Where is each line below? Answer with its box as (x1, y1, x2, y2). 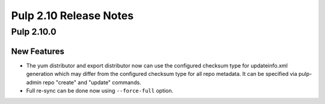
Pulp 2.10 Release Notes (11, 9, 134, 22)
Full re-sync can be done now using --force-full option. (26, 87, 174, 94)
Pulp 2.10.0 (11, 26, 57, 37)
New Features (11, 46, 64, 56)
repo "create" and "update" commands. (43, 78, 141, 86)
